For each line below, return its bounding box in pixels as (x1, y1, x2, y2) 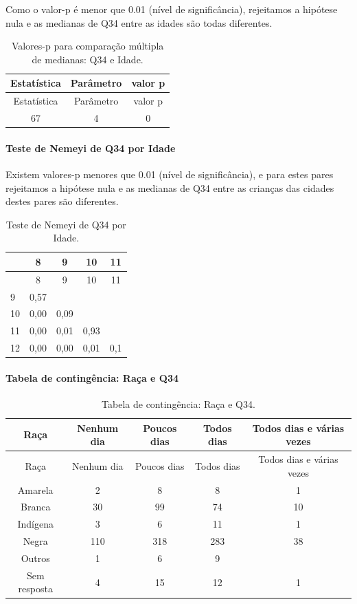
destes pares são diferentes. (5, 194, 119, 208)
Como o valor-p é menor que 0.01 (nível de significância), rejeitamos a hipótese (5, 2, 338, 16)
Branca (21, 499, 51, 514)
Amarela (17, 482, 54, 497)
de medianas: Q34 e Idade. (32, 52, 143, 66)
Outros (21, 550, 50, 565)
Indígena (17, 517, 54, 531)
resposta (18, 581, 53, 596)
